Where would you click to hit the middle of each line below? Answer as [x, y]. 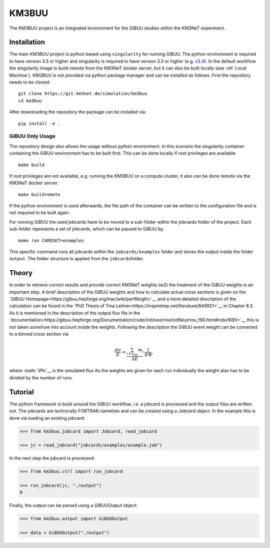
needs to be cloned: [30, 82]
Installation [27, 42]
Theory [21, 273]
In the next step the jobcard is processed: [52, 458]
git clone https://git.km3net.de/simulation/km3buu [83, 94]
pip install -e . [39, 123]
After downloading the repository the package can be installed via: [78, 112]
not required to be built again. [40, 213]
